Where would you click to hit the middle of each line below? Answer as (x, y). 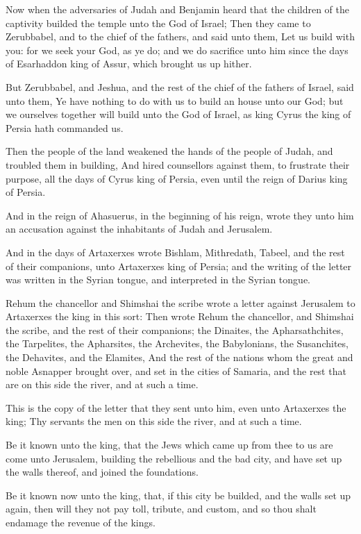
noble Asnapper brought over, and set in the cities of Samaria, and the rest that (176, 370)
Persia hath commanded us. (65, 127)
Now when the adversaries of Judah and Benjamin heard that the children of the (177, 9)
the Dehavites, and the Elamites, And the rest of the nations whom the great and (179, 357)
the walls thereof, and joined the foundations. (102, 472)
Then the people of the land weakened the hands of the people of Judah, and (169, 151)
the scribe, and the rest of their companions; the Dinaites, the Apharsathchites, (175, 329)
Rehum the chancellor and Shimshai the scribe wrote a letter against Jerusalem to (180, 302)
